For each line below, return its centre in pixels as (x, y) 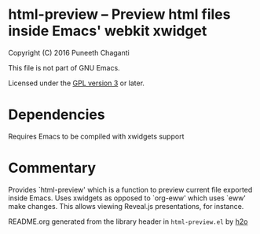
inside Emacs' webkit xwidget (108, 31)
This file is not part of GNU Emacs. (64, 67)
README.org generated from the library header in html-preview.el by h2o (128, 221)
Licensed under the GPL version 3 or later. (77, 83)
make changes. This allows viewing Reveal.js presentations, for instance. (126, 206)
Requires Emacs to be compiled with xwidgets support (96, 136)
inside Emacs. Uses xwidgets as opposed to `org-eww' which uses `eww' (127, 198)
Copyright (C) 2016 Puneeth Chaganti (69, 52)
